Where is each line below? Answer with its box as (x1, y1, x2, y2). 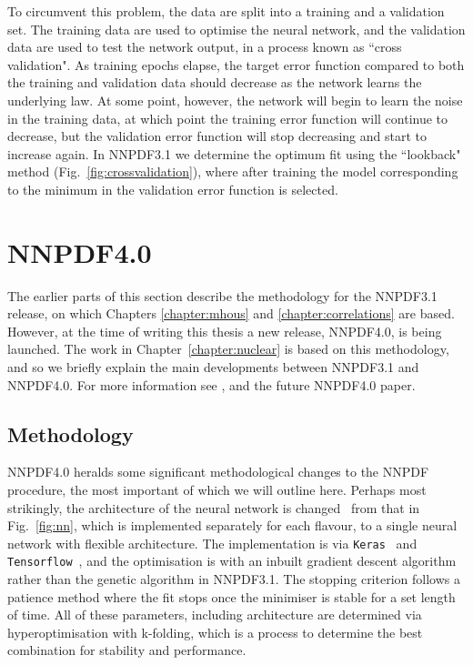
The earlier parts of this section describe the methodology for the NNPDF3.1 (7, 286, 438, 305)
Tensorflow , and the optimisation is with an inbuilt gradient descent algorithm (7, 551, 457, 570)
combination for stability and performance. (7, 640, 247, 660)
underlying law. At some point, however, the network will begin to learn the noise (7, 90, 463, 109)
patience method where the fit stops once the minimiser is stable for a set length (7, 587, 456, 606)
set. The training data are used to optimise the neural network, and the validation (7, 19, 466, 38)
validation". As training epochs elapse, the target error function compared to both (7, 55, 465, 74)
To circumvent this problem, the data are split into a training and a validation (7, 2, 445, 20)
